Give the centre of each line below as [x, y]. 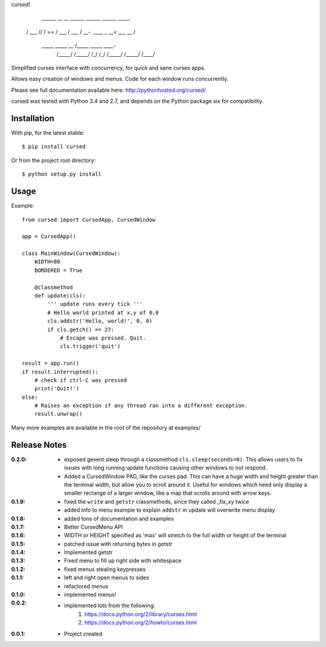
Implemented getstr [88, 552]
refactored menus [86, 586]
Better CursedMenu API [94, 527]
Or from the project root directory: [53, 160]
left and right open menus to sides [107, 578]
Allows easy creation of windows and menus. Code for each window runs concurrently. [120, 79]
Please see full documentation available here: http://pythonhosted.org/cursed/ [109, 90]
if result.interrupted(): [60, 372]
